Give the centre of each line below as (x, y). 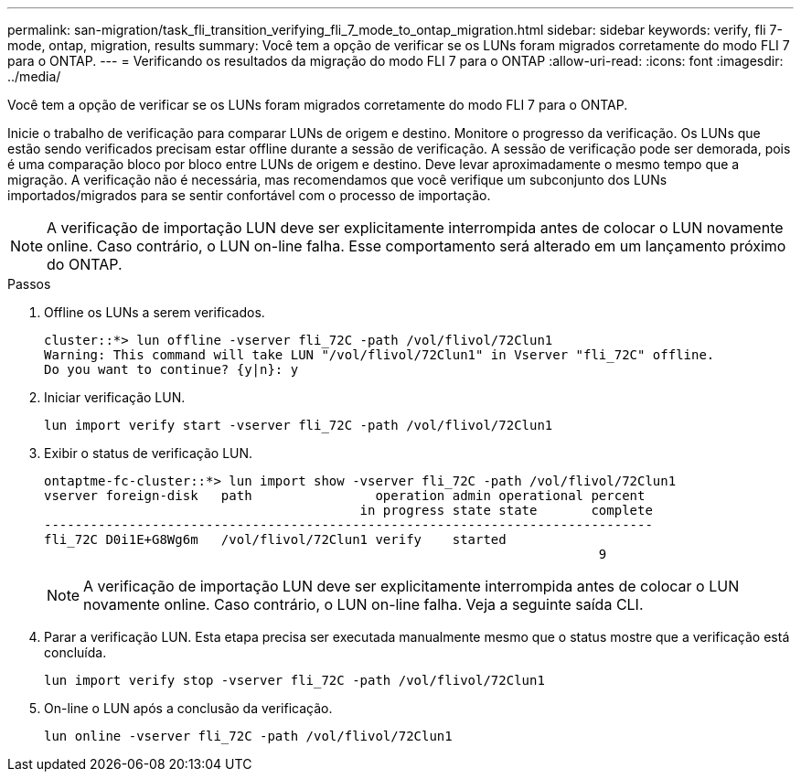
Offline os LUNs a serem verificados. (155, 312)
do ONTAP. (85, 264)
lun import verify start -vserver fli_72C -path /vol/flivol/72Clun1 (299, 425)
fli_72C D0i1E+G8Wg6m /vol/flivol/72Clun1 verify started (275, 539)
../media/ (34, 76)
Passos (29, 284)
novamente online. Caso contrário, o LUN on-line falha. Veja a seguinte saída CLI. (363, 604)
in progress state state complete (506, 510)
